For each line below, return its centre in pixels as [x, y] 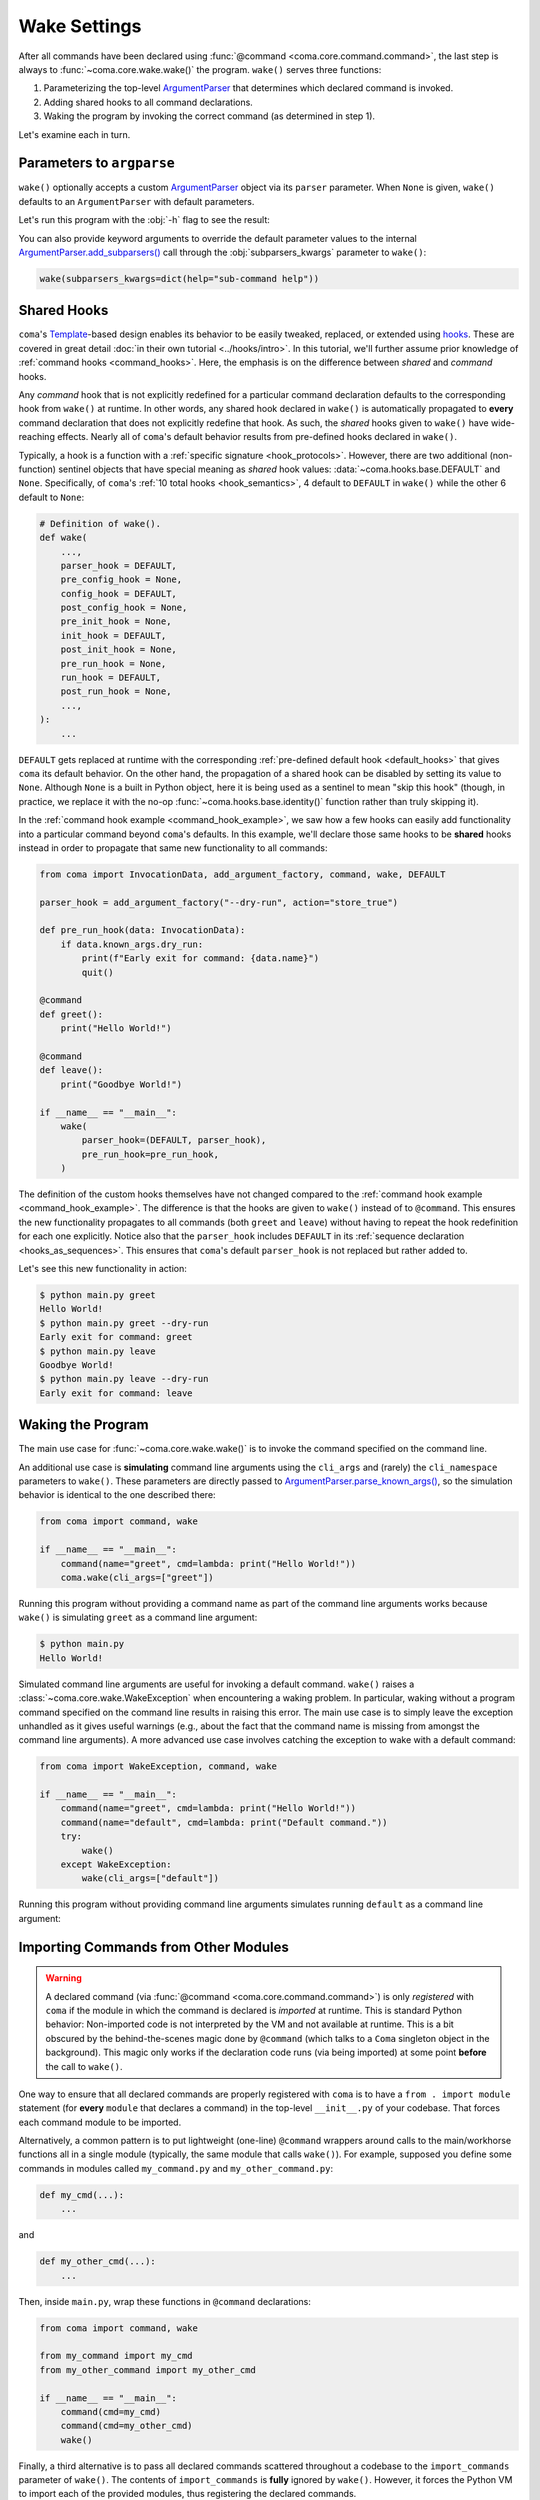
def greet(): [71, 1014]
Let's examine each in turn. [74, 134]
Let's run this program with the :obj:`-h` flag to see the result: [144, 220]
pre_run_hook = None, [113, 663]
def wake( [63, 538]
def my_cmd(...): [82, 2194]
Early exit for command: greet [116, 1337]
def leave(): [71, 1070]
